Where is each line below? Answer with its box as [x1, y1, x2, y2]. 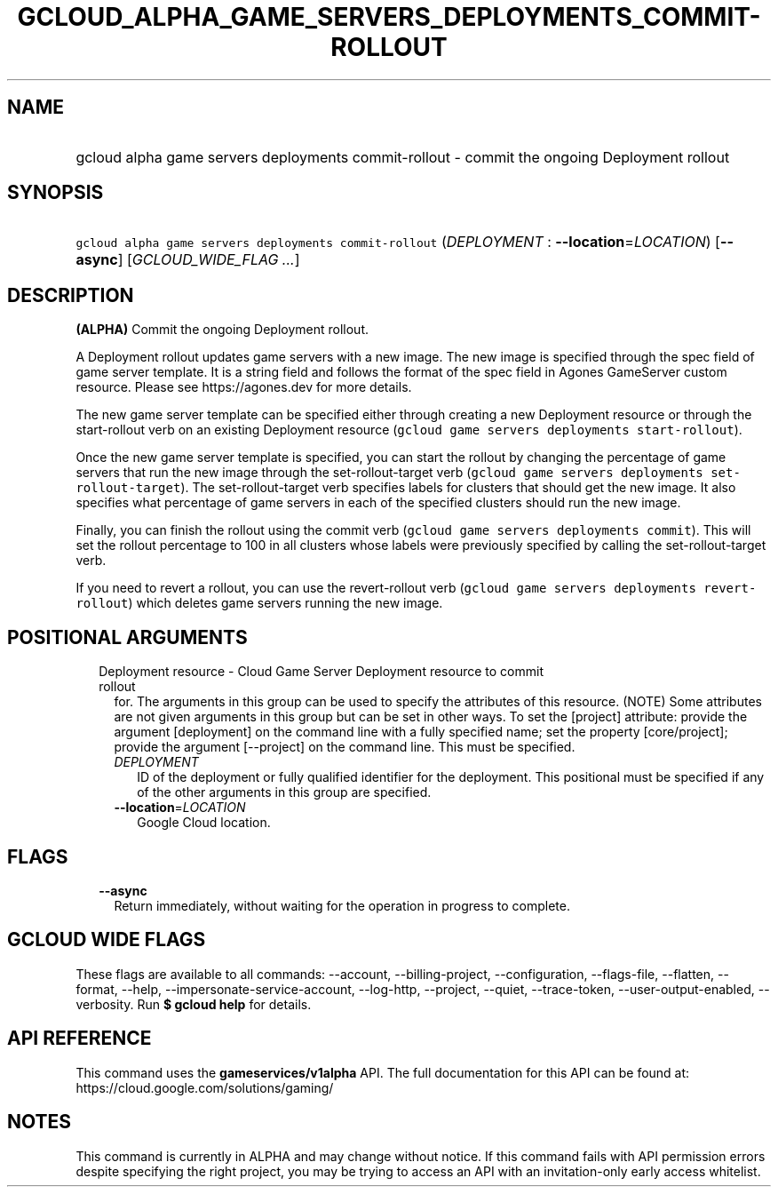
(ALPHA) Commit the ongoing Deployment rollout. [75, 322, 369, 338]
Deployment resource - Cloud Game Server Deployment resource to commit [99, 664, 544, 680]
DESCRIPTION [7, 283, 134, 306]
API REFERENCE [7, 1027, 152, 1050]
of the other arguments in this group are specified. [137, 784, 432, 800]
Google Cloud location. [137, 815, 271, 831]
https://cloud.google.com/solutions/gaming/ [75, 1079, 334, 1095]
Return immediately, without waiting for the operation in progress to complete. [114, 897, 570, 913]
